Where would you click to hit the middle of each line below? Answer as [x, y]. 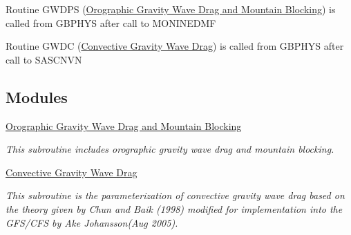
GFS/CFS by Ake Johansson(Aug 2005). [92, 222]
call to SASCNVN [44, 59]
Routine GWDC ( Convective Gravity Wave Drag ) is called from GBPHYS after [175, 46]
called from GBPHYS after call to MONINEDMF [111, 22]
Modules [37, 96]
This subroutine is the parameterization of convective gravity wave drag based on [175, 195]
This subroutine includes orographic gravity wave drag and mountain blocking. [170, 149]
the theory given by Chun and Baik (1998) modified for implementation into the [174, 208]
